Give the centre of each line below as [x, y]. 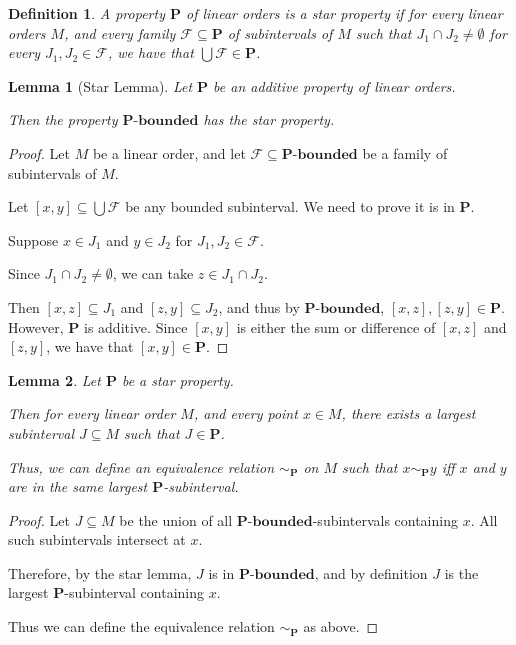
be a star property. [177, 379]
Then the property [63, 119]
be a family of [405, 152]
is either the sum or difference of [336, 326]
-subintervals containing [385, 519]
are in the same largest [78, 486]
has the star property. [269, 119]
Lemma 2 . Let [54, 379]
